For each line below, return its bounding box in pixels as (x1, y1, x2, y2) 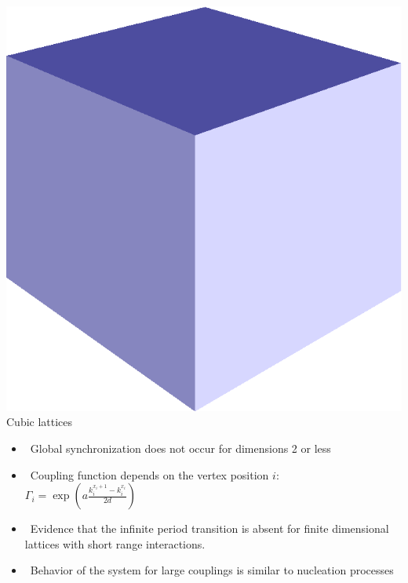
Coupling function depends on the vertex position (30, 466, 269, 483)
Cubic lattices (6, 414, 73, 430)
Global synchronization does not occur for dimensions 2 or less (30, 440, 331, 457)
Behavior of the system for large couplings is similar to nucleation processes (30, 562, 394, 578)
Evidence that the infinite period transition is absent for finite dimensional (30, 520, 389, 537)
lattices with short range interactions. (24, 535, 206, 552)
